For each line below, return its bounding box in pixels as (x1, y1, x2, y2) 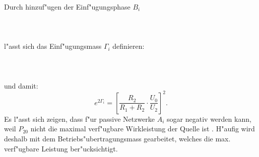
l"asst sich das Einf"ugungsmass (4, 41, 102, 51)
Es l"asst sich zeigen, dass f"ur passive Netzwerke (4, 113, 155, 124)
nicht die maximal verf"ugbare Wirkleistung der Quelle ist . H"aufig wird (30, 123, 255, 134)
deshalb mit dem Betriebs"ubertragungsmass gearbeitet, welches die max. (4, 133, 231, 144)
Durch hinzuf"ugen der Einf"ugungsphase (4, 2, 131, 12)
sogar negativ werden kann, (167, 113, 251, 124)
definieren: (112, 41, 145, 51)
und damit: (4, 80, 38, 91)
